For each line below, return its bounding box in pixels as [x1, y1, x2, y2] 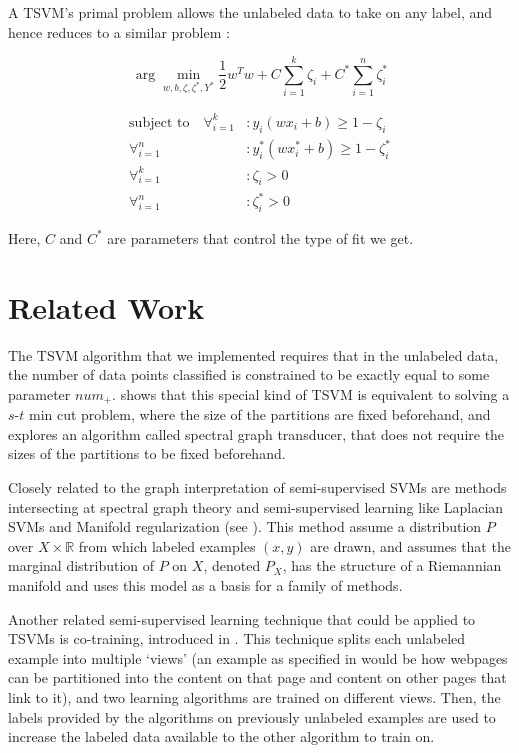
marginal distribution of [8, 555, 155, 576]
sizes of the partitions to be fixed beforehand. [8, 443, 286, 464]
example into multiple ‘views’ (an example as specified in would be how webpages [8, 647, 508, 668]
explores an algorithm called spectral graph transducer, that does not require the [8, 423, 505, 444]
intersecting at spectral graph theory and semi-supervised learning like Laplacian [8, 496, 504, 517]
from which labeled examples [78, 535, 256, 556]
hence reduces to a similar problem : [8, 21, 230, 42]
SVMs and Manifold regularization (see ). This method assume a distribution [8, 516, 482, 537]
